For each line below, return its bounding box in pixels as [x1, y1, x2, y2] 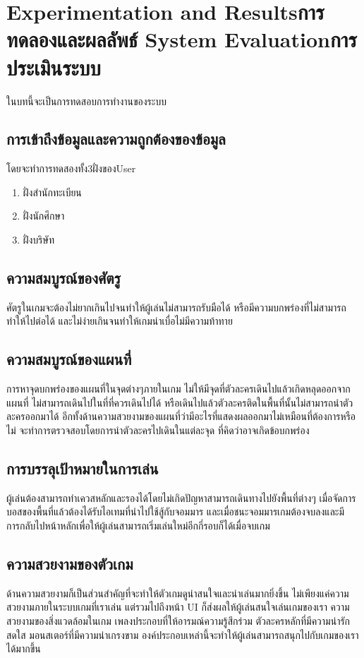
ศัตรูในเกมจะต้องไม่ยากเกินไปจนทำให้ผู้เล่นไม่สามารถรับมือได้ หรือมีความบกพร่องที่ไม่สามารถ [6, 299, 346, 314]
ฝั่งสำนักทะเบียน [23, 184, 82, 199]
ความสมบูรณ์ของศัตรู [6, 267, 121, 289]
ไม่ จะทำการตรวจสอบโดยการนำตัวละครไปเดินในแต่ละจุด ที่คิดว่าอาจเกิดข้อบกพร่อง [6, 423, 310, 438]
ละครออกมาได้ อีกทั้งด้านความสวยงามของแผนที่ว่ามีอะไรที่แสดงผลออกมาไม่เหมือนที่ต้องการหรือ [6, 409, 356, 424]
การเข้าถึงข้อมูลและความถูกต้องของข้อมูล [6, 128, 226, 150]
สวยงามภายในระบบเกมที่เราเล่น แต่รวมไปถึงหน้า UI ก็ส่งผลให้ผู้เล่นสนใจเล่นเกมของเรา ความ [6, 599, 350, 614]
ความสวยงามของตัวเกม [6, 553, 133, 575]
